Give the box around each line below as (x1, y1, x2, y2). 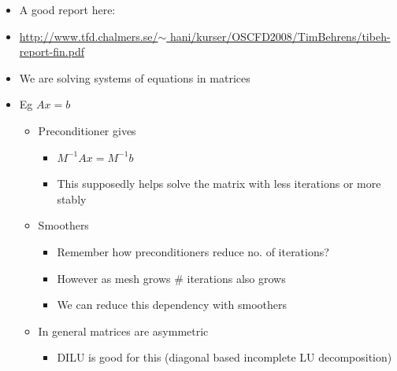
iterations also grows (187, 270, 286, 286)
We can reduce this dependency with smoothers (57, 296, 287, 313)
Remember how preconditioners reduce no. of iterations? (57, 243, 329, 259)
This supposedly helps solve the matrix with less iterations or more (57, 175, 381, 192)
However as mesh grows (57, 270, 171, 286)
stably (57, 190, 87, 207)
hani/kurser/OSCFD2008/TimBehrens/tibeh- (169, 28, 391, 44)
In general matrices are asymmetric (38, 322, 209, 339)
